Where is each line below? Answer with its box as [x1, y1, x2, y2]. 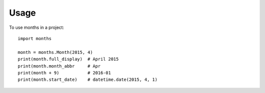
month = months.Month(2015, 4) [18, 49, 93, 55]
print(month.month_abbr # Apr [18, 63, 101, 69]
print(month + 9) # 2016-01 [18, 70, 111, 75]
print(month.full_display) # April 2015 [18, 56, 119, 62]
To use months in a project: [9, 24, 64, 30]
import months [18, 36, 52, 41]
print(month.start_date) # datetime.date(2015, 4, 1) [18, 77, 158, 83]
